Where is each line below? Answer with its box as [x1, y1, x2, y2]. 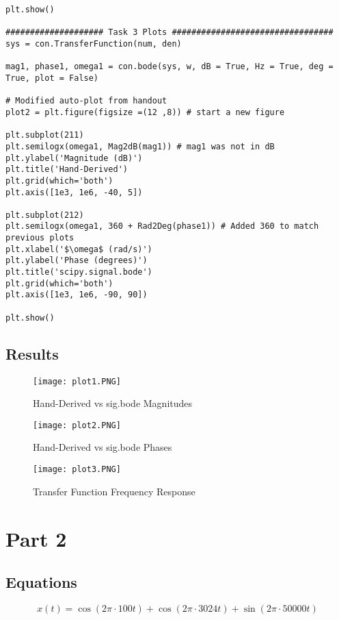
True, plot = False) [5, 73, 99, 83]
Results [5, 343, 59, 364]
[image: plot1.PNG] [33, 376, 121, 386]
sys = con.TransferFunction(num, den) [5, 38, 182, 49]
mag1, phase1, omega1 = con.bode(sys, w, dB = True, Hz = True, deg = [5, 62, 334, 72]
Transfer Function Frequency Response [33, 484, 195, 498]
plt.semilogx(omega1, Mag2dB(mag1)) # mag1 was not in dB [5, 141, 275, 151]
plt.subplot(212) [5, 210, 84, 220]
